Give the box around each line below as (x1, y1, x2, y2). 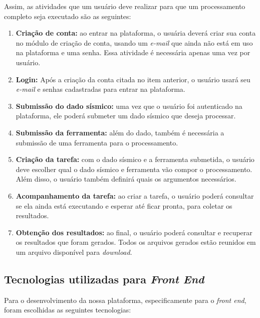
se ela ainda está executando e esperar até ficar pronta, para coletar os (16, 200, 232, 211)
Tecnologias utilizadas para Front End (4, 271, 204, 286)
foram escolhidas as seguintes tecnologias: (4, 304, 131, 315)
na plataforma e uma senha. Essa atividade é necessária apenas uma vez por (16, 47, 250, 58)
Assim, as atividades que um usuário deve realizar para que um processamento (4, 1, 245, 11)
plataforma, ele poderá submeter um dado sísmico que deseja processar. (16, 110, 236, 121)
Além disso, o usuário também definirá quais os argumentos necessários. (16, 174, 236, 184)
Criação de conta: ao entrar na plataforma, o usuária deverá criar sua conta (16, 28, 256, 38)
